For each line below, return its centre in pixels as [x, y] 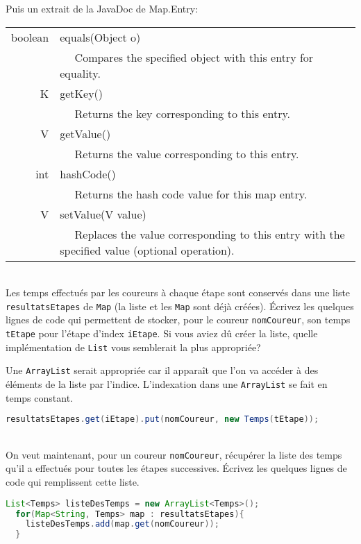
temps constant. [39, 397]
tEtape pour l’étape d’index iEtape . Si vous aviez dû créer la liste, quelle [162, 333]
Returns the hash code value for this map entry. [191, 194]
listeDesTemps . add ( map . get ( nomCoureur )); [122, 524]
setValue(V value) [103, 214]
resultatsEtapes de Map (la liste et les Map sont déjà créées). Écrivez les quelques [180, 306]
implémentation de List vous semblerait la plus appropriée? [133, 347]
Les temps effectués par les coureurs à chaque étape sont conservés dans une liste [178, 292]
